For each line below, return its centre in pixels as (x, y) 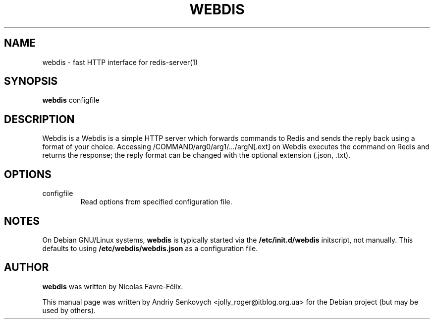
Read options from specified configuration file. (156, 202)
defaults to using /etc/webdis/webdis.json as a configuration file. (150, 248)
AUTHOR (27, 267)
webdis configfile (71, 100)
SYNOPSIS (31, 81)
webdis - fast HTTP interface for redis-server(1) (120, 62)
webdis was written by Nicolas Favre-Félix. (113, 286)
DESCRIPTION (39, 119)
